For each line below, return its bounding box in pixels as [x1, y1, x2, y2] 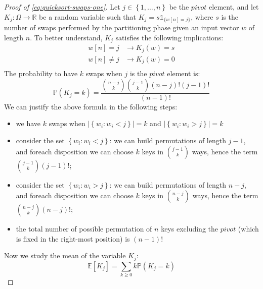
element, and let [209, 2, 259, 12]
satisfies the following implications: [115, 32, 224, 42]
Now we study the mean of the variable [4, 250, 126, 261]
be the [169, 2, 189, 12]
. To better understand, [30, 32, 103, 42]
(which [238, 223, 259, 234]
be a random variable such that [39, 11, 136, 22]
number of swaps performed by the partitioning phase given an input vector [4, 22, 239, 33]
